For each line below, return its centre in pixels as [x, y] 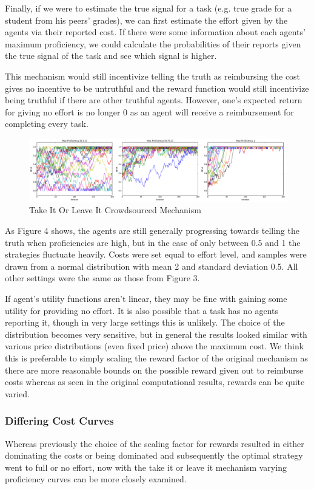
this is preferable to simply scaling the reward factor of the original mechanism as [157, 357]
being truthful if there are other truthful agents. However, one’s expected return [154, 100]
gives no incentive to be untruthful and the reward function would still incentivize [157, 88]
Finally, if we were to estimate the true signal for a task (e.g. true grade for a [149, 8]
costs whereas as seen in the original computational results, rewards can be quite [155, 382]
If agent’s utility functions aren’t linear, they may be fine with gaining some [146, 299]
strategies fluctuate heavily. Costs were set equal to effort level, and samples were [156, 254]
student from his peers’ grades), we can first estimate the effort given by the [146, 20]
